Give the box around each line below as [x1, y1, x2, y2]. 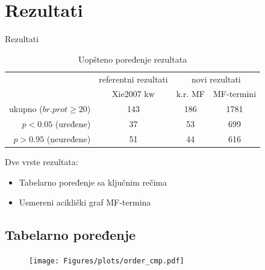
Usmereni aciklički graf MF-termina [19, 196, 151, 209]
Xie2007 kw [112, 87, 155, 100]
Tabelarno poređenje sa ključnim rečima [19, 175, 167, 188]
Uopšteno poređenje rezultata [78, 52, 187, 65]
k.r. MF [176, 87, 205, 100]
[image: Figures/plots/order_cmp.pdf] [29, 257, 184, 266]
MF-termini [213, 87, 257, 100]
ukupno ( [9, 102, 43, 115]
